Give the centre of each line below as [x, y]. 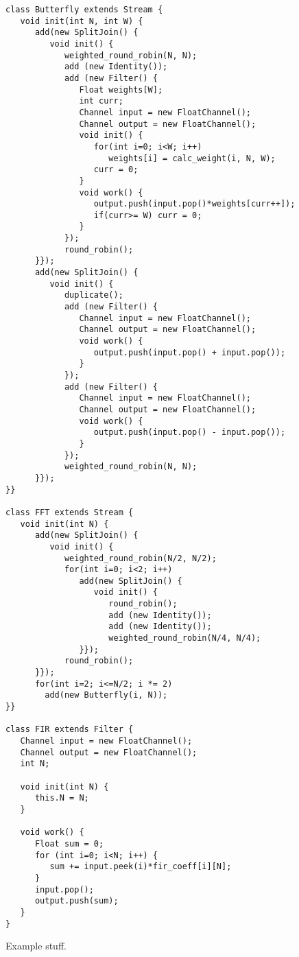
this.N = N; [62, 798]
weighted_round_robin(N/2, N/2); [140, 558]
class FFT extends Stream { [70, 512]
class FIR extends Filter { [70, 730]
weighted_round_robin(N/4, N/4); [185, 638]
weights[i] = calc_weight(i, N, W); [192, 158]
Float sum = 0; [69, 843]
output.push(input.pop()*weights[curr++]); [194, 204]
